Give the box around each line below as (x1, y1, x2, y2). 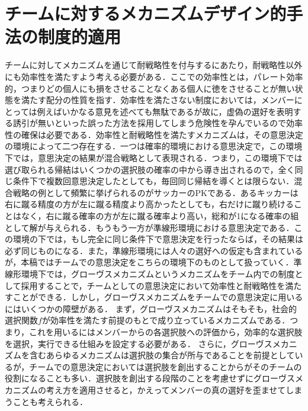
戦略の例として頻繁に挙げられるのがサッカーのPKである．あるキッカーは (12, 186, 299, 198)
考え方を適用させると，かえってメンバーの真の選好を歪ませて (46, 383, 286, 396)
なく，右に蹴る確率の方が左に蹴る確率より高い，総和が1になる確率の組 (21, 210, 299, 222)
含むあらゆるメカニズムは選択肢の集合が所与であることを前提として (29, 349, 295, 361)
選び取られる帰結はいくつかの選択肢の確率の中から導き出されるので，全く (5, 163, 295, 175)
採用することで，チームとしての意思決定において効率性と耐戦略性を (21, 279, 285, 291)
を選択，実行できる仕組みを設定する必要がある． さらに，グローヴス (5, 337, 272, 349)
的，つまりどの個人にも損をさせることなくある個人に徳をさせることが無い (5, 82, 295, 94)
